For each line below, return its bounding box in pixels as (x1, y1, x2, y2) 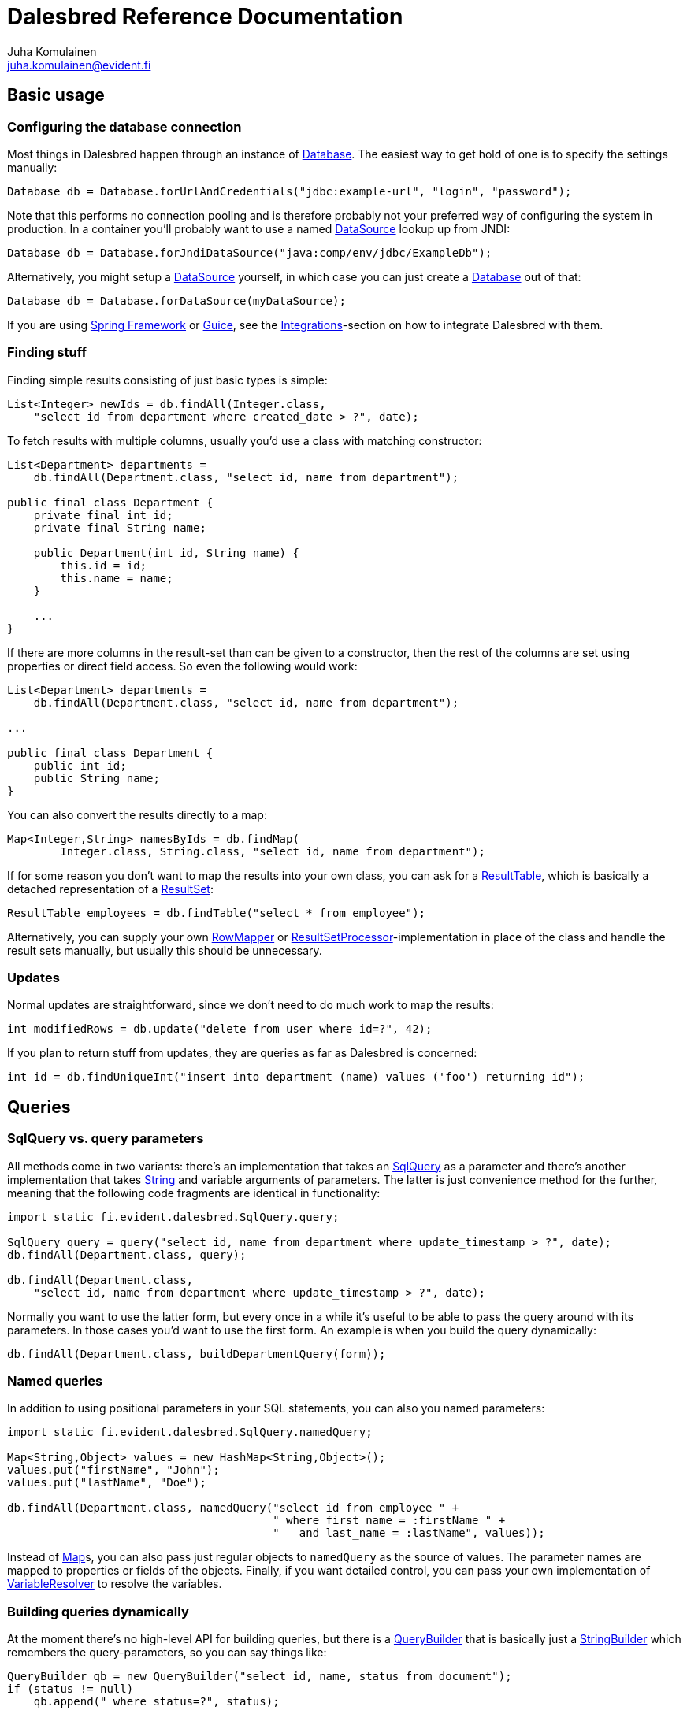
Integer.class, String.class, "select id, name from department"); (60, 844, 485, 858)
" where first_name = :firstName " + (273, 1514, 506, 1527)
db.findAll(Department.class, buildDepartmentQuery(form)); (7, 1347, 386, 1360)
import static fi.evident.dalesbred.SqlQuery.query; (7, 1210, 340, 1223)
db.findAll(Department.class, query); (7, 1248, 247, 1261)
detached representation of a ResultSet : (7, 881, 214, 896)
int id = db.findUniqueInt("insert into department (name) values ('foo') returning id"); (7, 1070, 585, 1084)
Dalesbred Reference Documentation (7, 3, 403, 30)
